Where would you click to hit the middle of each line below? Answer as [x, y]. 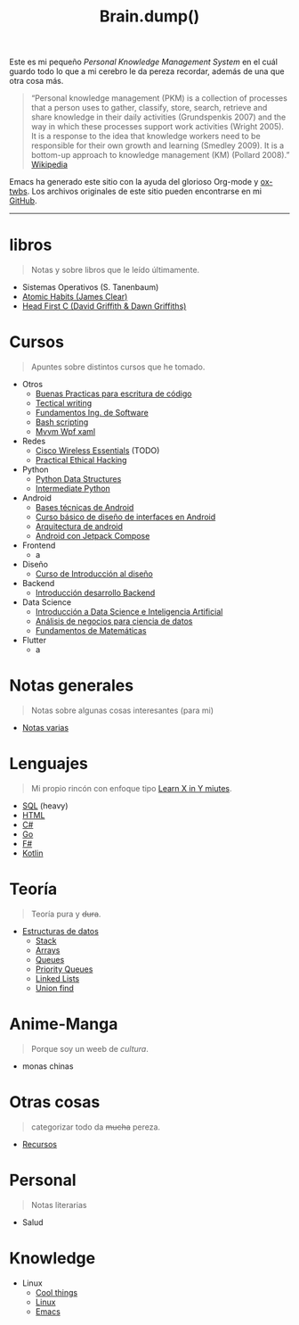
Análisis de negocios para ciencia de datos [114, 621]
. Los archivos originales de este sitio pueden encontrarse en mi [145, 191]
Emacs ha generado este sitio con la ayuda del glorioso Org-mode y [134, 182]
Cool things [57, 1292]
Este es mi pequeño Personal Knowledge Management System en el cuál [144, 62]
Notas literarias [59, 1205]
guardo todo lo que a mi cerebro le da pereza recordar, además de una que [147, 71]
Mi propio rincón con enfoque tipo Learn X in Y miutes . [132, 788]
